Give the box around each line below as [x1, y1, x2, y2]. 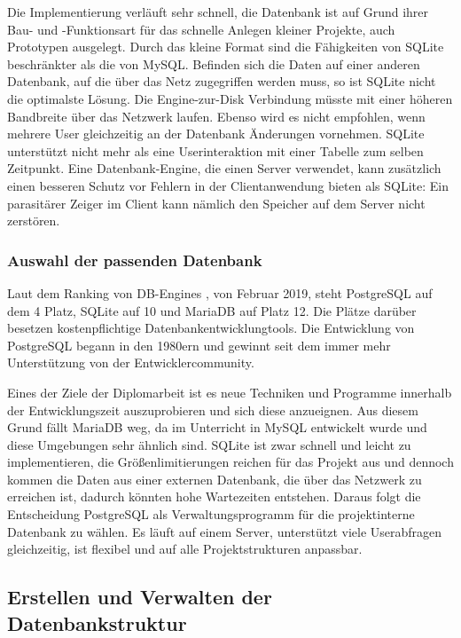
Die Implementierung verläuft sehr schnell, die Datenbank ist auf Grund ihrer [7, 3, 429, 20]
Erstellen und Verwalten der [7, 583, 272, 610]
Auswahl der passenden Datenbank [7, 248, 262, 271]
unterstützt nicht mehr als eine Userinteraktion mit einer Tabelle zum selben [7, 141, 424, 160]
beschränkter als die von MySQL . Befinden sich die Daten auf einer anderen [7, 54, 420, 73]
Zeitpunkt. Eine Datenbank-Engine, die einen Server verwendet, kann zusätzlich [7, 159, 441, 177]
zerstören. [7, 211, 60, 230]
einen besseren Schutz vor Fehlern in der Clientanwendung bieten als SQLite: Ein [7, 176, 449, 194]
